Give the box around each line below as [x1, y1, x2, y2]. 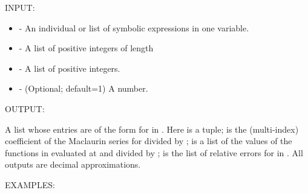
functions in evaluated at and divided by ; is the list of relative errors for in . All [5, 146, 303, 159]
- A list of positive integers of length [19, 42, 154, 54]
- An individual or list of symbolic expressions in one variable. [19, 21, 249, 34]
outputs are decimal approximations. [5, 158, 141, 171]
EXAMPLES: [5, 178, 55, 191]
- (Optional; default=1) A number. [19, 82, 148, 95]
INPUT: [5, 1, 35, 13]
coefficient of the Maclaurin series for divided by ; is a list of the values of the [5, 134, 292, 147]
